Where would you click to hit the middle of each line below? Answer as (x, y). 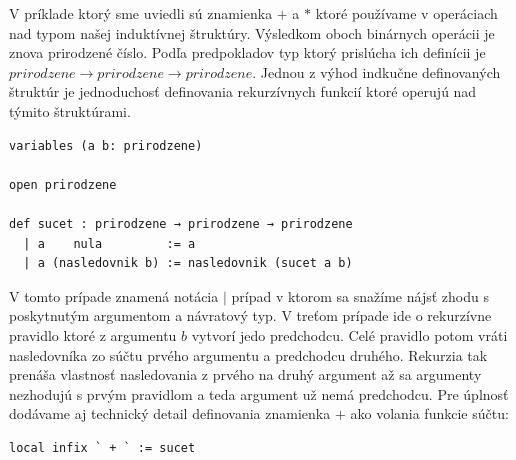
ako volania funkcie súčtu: (429, 413)
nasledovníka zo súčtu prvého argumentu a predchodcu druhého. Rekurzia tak (248, 354)
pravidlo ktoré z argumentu (93, 334)
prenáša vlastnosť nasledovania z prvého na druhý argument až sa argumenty (245, 374)
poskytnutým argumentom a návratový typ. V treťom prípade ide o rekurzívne (250, 315)
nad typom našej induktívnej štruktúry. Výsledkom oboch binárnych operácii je (252, 32)
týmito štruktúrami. (70, 110)
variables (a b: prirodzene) (106, 145)
